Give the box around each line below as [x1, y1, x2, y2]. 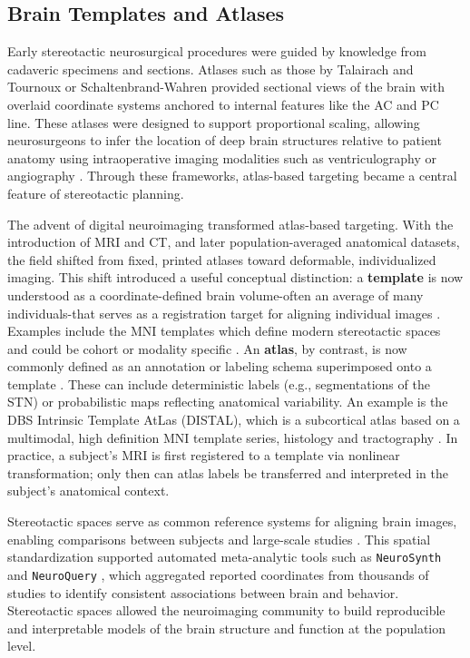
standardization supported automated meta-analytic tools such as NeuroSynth [7, 547, 442, 566]
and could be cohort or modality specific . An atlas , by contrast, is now [7, 339, 407, 358]
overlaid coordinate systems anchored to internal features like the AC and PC [7, 94, 439, 113]
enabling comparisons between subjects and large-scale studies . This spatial [7, 529, 431, 548]
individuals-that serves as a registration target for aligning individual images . [7, 303, 441, 322]
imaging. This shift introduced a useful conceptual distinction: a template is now [7, 268, 464, 287]
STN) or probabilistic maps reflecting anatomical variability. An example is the [7, 392, 448, 411]
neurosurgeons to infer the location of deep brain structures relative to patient [7, 131, 442, 150]
